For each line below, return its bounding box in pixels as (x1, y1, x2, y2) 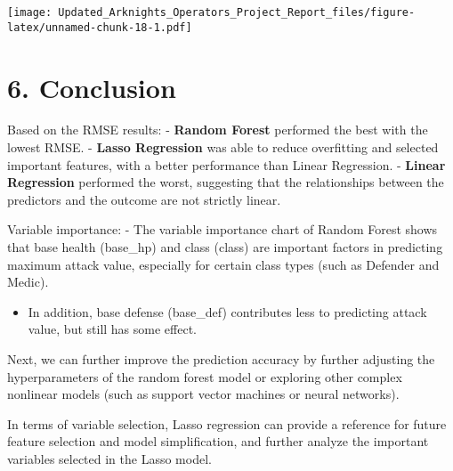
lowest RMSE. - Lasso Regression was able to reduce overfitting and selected (7, 138, 439, 157)
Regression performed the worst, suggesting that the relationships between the (7, 173, 444, 191)
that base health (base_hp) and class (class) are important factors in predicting (7, 238, 443, 256)
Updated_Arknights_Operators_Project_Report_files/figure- (58, 6, 416, 19)
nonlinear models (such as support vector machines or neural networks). (7, 385, 400, 403)
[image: (7, 6, 53, 19)
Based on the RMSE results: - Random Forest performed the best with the (7, 120, 428, 139)
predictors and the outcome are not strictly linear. (7, 190, 281, 208)
